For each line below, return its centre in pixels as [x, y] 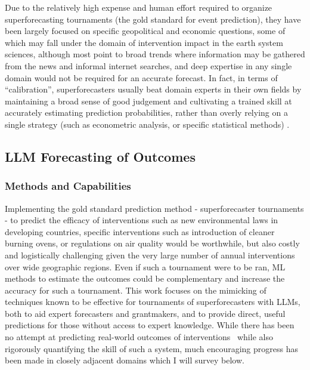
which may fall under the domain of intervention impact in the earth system [144, 42]
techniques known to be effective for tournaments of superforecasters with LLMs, [153, 302]
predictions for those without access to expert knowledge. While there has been [150, 325]
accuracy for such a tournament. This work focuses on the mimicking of [136, 290]
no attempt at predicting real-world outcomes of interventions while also [139, 337]
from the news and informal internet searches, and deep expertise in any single [148, 65]
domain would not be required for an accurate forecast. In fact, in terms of [141, 77]
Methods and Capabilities [68, 186]
